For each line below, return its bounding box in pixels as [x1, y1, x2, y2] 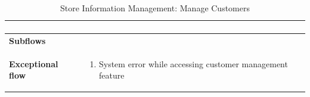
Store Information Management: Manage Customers [60, 2, 250, 14]
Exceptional [9, 57, 58, 70]
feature [98, 69, 125, 82]
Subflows [9, 34, 46, 46]
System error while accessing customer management [98, 57, 288, 70]
